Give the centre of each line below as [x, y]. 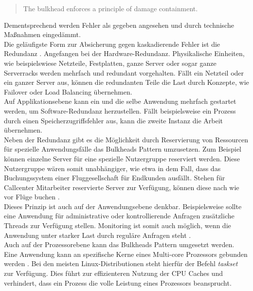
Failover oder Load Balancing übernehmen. [68, 91]
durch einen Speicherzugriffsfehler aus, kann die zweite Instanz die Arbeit [113, 120]
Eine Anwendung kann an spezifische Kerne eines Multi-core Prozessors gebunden [126, 254]
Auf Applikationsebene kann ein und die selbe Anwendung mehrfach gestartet [120, 101]
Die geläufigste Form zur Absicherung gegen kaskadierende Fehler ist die [112, 44]
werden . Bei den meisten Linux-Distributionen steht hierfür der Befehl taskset [121, 263]
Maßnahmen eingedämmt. [42, 34]
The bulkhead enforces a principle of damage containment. [110, 8]
